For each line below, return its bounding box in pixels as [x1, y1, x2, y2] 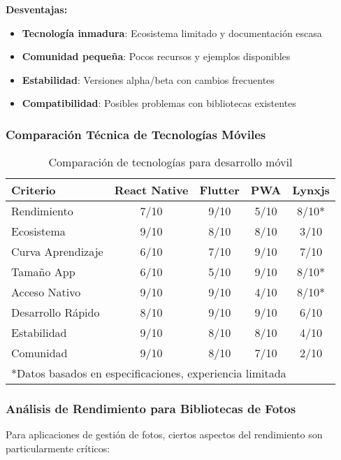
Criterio [11, 182, 56, 199]
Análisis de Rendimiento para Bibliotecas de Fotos [6, 400, 296, 417]
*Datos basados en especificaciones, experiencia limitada [11, 365, 286, 382]
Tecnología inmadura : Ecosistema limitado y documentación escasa [22, 25, 322, 40]
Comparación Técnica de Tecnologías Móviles [6, 125, 266, 143]
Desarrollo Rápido [11, 304, 100, 321]
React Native [114, 182, 189, 199]
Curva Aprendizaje [11, 243, 103, 260]
